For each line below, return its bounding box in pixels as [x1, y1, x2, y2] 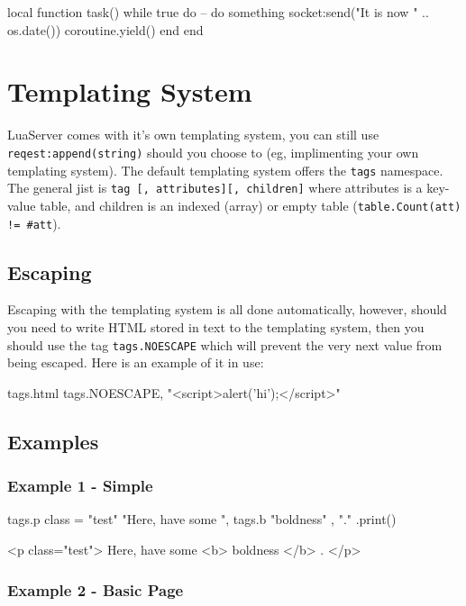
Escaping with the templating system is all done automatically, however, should [7, 300, 447, 319]
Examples [7, 427, 99, 455]
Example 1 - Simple [7, 475, 153, 497]
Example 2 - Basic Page [7, 578, 184, 601]
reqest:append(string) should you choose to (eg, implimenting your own [7, 142, 419, 161]
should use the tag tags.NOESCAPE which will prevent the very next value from [7, 335, 443, 354]
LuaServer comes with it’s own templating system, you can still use [7, 125, 379, 144]
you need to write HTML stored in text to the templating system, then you [7, 317, 425, 336]
